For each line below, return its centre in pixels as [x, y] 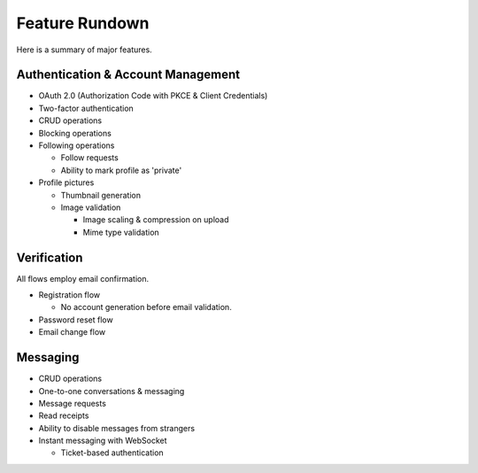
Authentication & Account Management [128, 75]
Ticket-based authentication [112, 453]
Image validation [91, 207]
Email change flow [72, 332]
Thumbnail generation [101, 195]
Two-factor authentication [86, 108]
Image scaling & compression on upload [156, 220]
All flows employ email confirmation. [83, 278]
